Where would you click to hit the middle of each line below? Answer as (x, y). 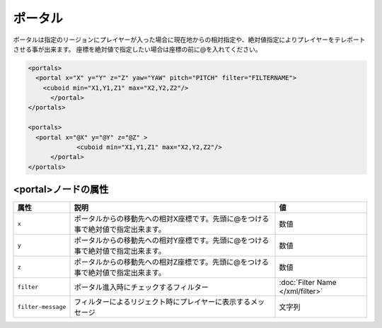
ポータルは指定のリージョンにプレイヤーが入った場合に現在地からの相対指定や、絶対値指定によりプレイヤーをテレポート (189, 40)
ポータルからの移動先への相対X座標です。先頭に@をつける (172, 219)
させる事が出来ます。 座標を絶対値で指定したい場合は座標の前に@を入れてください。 (137, 49)
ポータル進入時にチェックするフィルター (141, 288)
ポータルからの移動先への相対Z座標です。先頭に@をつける (171, 262)
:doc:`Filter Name (308, 283)
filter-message (42, 306)
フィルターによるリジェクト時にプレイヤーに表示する (162, 302)
